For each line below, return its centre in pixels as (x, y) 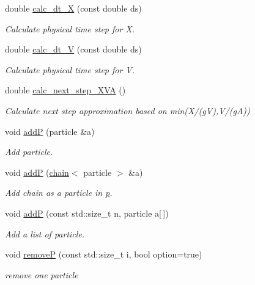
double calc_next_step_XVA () (65, 90)
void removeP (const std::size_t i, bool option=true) (104, 254)
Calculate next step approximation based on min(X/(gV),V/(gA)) (127, 110)
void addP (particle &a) (50, 131)
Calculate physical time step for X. (70, 28)
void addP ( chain (37, 172)
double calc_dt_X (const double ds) (73, 8)
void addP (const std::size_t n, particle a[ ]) (87, 213)
